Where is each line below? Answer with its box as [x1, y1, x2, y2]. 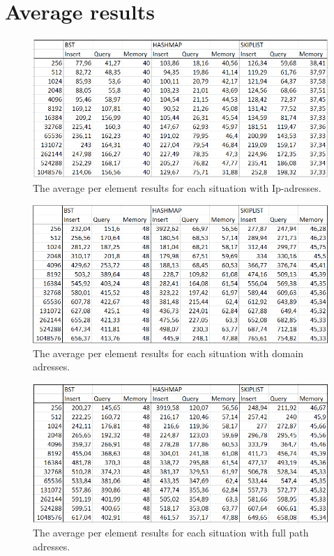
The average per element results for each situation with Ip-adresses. [33, 181, 321, 195]
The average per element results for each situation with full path [33, 525, 309, 540]
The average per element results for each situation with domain [33, 345, 304, 360]
